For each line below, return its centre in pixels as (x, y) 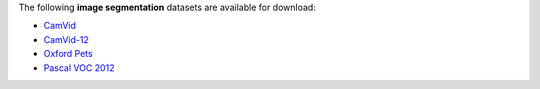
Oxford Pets (68, 54)
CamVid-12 (66, 39)
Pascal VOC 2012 (79, 67)
